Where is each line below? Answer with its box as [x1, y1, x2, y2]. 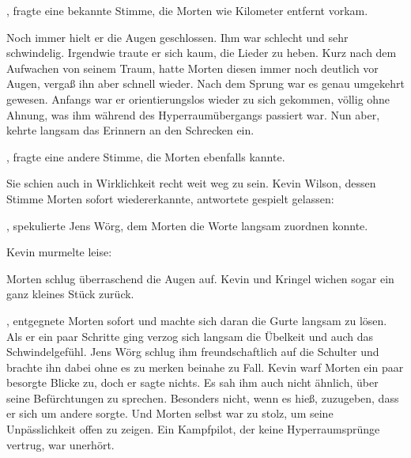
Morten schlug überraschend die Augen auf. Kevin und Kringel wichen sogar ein [6, 270, 394, 286]
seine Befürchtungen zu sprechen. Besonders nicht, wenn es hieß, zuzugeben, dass [6, 389, 399, 406]
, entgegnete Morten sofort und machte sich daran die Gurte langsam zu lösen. [6, 312, 387, 328]
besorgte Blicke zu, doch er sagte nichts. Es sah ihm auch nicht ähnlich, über [6, 374, 379, 391]
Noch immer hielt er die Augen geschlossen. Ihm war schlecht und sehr [6, 28, 349, 45]
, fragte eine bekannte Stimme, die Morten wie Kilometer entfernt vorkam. [6, 2, 368, 18]
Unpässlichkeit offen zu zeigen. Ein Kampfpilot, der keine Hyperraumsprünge [6, 421, 380, 437]
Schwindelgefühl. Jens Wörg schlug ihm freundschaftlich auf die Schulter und [6, 343, 379, 360]
